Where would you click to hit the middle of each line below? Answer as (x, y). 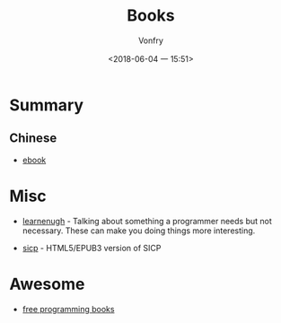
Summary (46, 105)
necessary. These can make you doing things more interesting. (139, 231)
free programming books (68, 309)
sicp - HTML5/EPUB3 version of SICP (92, 248)
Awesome (47, 284)
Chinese (33, 139)
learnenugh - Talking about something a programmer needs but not (147, 221)
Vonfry (151, 40)
